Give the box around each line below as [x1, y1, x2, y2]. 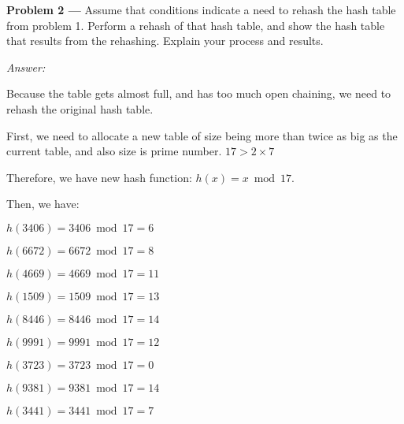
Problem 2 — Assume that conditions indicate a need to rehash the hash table [6, 2, 396, 17]
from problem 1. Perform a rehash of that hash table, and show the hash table [6, 17, 385, 33]
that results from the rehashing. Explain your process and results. [6, 32, 324, 49]
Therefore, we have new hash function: [6, 169, 192, 185]
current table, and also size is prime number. [6, 143, 222, 159]
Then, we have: [6, 195, 80, 212]
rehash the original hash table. [6, 100, 154, 117]
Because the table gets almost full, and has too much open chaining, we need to [6, 85, 391, 102]
